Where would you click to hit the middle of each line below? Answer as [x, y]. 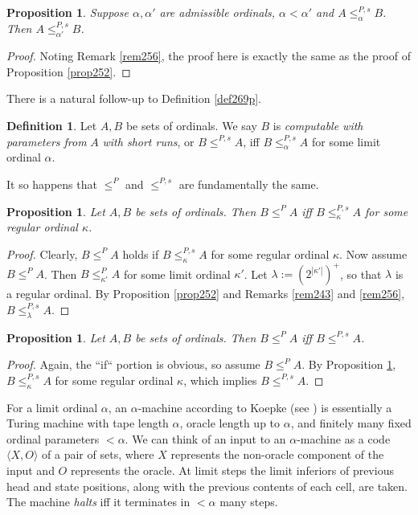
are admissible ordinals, [217, 12]
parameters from [47, 141]
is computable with [318, 125]
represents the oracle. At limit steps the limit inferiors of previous [232, 470]
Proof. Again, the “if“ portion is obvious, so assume [133, 364]
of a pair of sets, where [98, 454]
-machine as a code [344, 438]
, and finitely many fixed [351, 423]
